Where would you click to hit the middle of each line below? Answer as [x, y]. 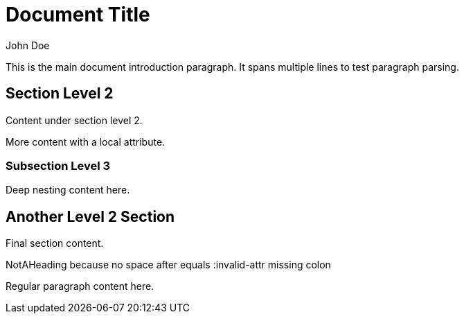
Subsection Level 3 [58, 165]
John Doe [28, 45]
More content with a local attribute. [86, 141]
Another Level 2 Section [90, 216]
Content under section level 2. [74, 120]
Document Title [78, 15]
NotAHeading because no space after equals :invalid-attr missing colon [168, 265]
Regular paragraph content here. [80, 286]
